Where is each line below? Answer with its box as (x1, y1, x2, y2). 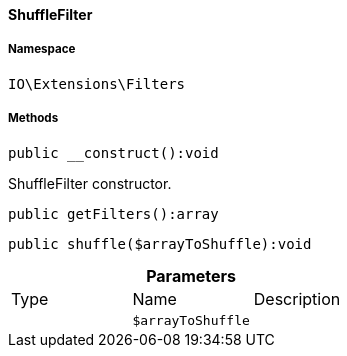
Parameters (146, 265, 237, 286)
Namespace (8, 42, 76, 57)
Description (253, 288, 341, 309)
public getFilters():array (8, 205, 219, 222)
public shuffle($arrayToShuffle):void (8, 235, 312, 252)
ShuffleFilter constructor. (8, 174, 172, 192)
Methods (8, 111, 59, 126)
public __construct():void (8, 144, 219, 161)
